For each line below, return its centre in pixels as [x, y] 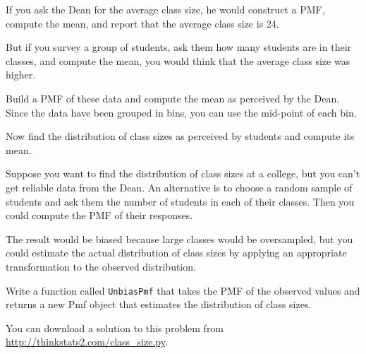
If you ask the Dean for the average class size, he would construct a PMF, [165, 9]
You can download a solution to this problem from [115, 328]
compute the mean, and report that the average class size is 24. [142, 23]
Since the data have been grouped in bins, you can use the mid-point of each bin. [181, 112]
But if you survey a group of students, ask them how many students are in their [179, 47]
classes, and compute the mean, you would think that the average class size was [178, 60]
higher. [21, 75]
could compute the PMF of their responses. [99, 215]
